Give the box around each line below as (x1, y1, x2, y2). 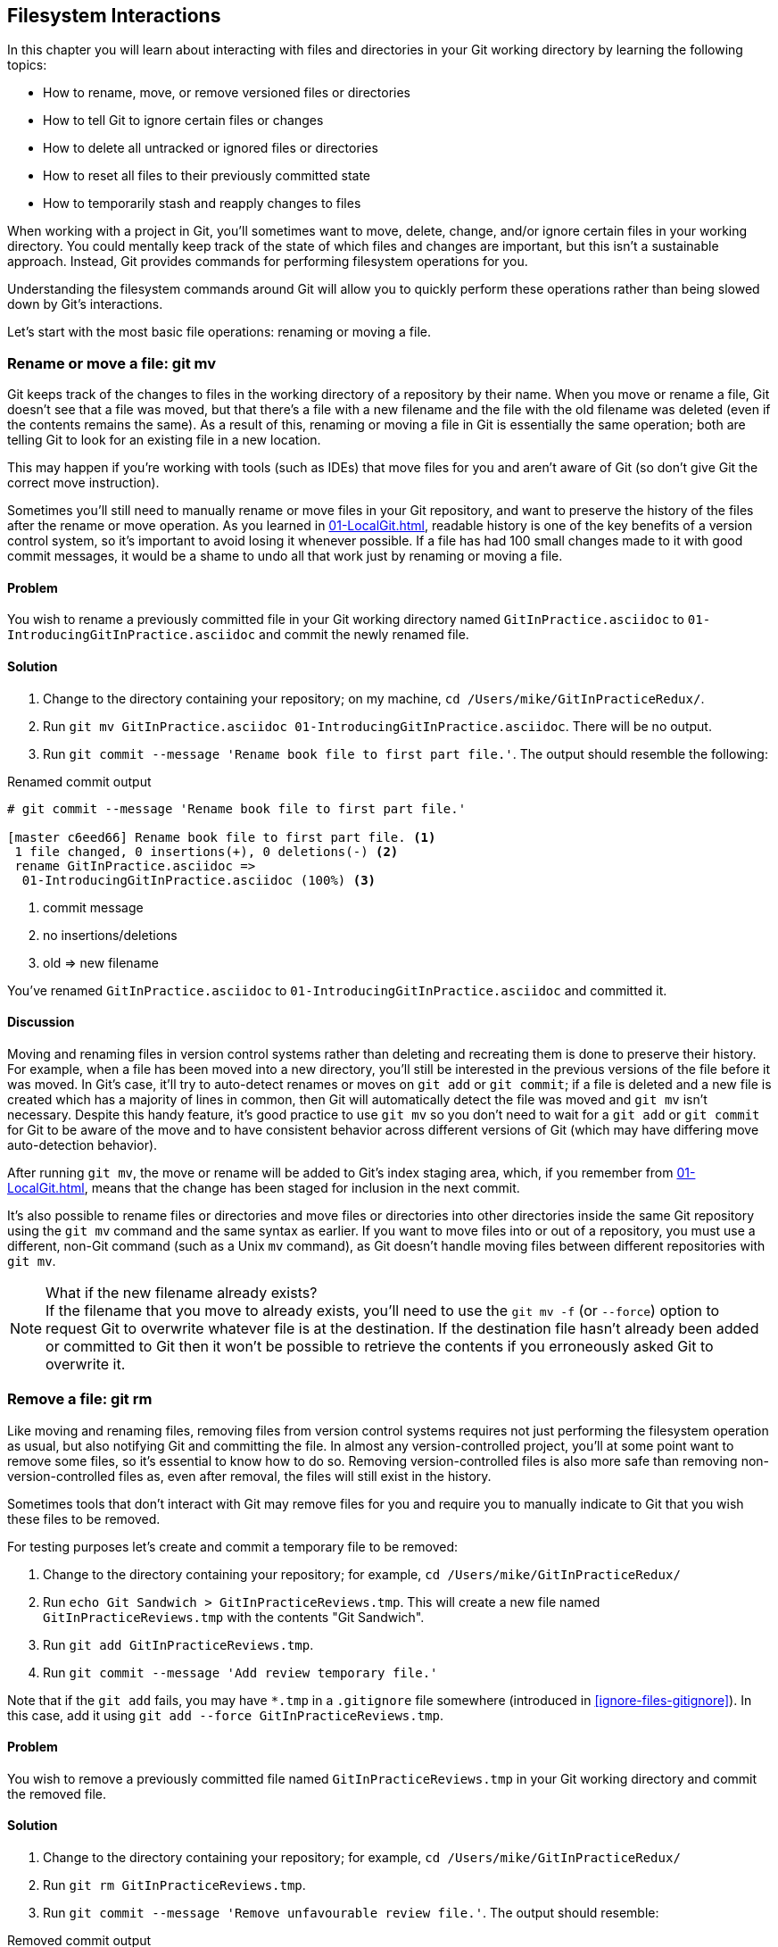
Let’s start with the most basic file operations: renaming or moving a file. (7, 324, 432, 340)
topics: (7, 57, 47, 73)
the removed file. (7, 1785, 106, 1801)
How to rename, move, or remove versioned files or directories (43, 85, 410, 101)
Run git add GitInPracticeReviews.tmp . (43, 1636, 314, 1652)
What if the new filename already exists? (46, 1283, 318, 1302)
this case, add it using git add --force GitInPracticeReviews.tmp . (7, 1707, 444, 1723)
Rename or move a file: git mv (7, 354, 216, 372)
